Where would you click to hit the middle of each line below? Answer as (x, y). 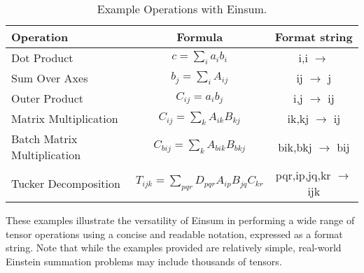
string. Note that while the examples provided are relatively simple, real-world (174, 248)
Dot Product (42, 58)
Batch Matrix (44, 139)
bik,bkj (295, 147)
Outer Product (48, 98)
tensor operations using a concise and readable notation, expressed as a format (174, 234)
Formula (200, 37)
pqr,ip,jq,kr (303, 175)
